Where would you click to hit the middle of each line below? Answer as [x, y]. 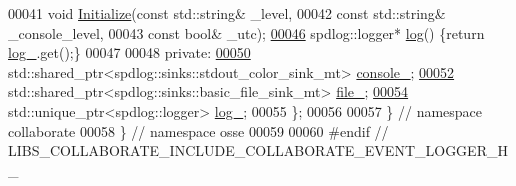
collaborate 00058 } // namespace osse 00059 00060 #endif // [198, 130]
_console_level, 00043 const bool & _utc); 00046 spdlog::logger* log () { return [246, 32]
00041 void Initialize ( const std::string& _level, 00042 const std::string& [227, 13]
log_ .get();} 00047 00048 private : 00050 [129, 52]
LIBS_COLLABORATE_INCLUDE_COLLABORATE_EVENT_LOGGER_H [258, 150]
